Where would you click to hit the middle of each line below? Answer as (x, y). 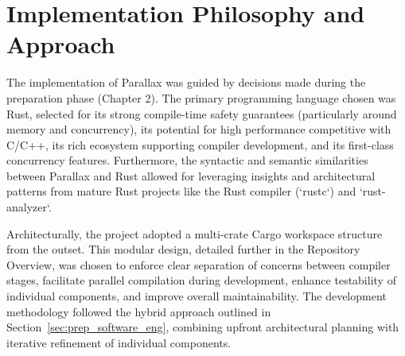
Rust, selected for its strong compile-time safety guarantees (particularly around (202, 113)
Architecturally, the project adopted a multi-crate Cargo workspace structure (195, 233)
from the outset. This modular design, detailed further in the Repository (183, 249)
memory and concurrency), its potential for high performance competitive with (199, 129)
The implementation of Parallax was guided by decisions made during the (186, 82)
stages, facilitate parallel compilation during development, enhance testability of (201, 280)
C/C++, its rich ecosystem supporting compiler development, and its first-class (200, 144)
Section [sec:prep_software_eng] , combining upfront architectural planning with (203, 327)
